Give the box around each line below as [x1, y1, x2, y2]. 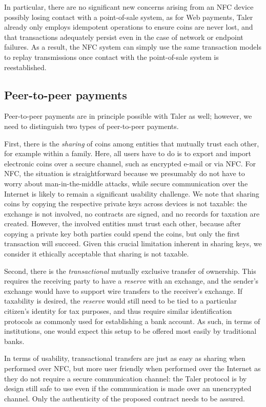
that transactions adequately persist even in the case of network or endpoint [4, 31, 243, 42]
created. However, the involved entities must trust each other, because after [4, 218, 241, 229]
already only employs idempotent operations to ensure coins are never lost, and [4, 22, 253, 32]
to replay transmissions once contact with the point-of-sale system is [4, 51, 219, 62]
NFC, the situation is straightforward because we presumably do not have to [4, 168, 245, 179]
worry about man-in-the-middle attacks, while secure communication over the [4, 178, 248, 188]
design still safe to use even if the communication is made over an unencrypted [4, 383, 252, 394]
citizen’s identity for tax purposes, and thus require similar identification [4, 306, 232, 316]
